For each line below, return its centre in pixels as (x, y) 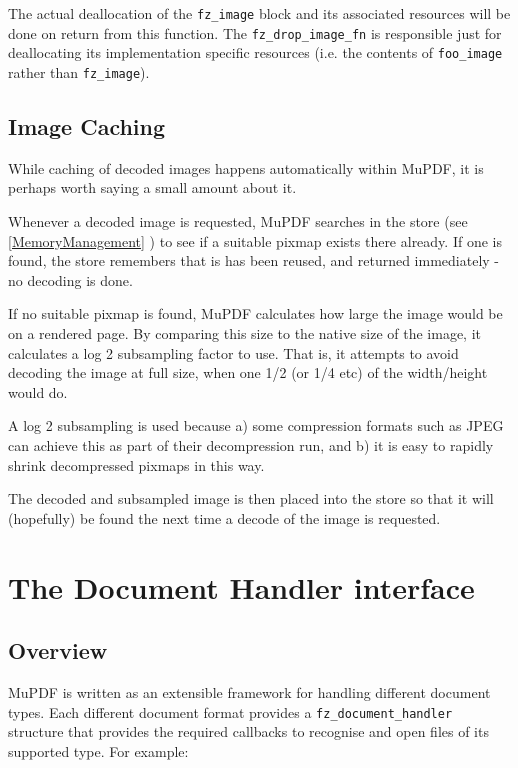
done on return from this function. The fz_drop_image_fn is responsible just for (255, 32)
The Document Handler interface (241, 586)
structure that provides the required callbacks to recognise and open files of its (248, 731)
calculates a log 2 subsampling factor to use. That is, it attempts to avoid (233, 352)
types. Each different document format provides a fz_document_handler (230, 711)
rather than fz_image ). (79, 71)
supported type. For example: (98, 750)
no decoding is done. (70, 279)
